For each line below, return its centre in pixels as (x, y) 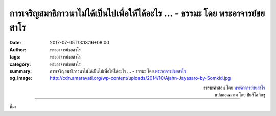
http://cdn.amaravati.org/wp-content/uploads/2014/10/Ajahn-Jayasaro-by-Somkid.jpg (140, 78)
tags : (15, 57)
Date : (15, 43)
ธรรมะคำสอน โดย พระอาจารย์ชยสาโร (234, 88)
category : (20, 64)
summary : (21, 71)
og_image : (21, 78)
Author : (18, 50)
